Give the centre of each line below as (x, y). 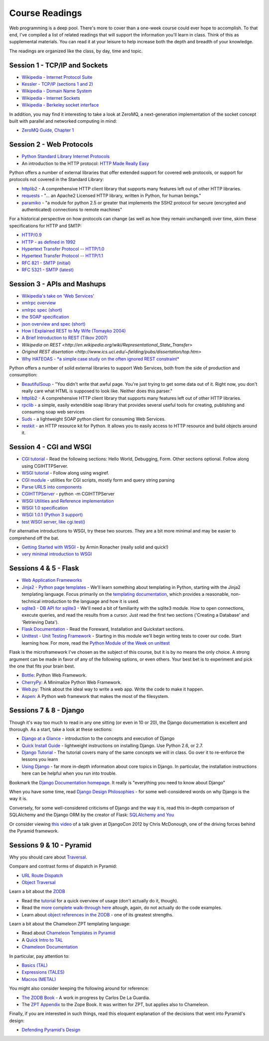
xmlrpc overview (39, 303)
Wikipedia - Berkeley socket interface (60, 105)
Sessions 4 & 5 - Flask (44, 568)
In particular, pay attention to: (39, 956)
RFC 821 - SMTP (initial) (46, 263)
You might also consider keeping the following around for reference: (79, 988)
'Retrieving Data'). (40, 622)
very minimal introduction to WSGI (57, 554)
